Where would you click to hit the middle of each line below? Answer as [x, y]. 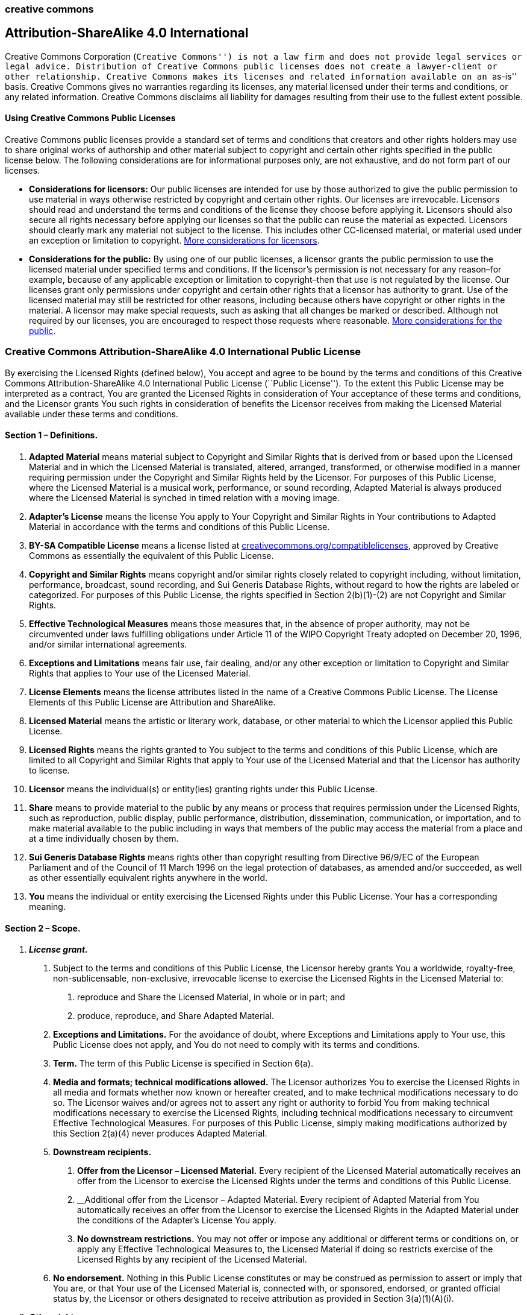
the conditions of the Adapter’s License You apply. [177, 1220]
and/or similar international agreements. [108, 645]
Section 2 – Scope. [43, 928]
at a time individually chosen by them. [104, 839]
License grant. [58, 950]
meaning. [47, 907]
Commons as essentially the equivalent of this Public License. [151, 556]
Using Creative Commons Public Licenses [90, 118]
